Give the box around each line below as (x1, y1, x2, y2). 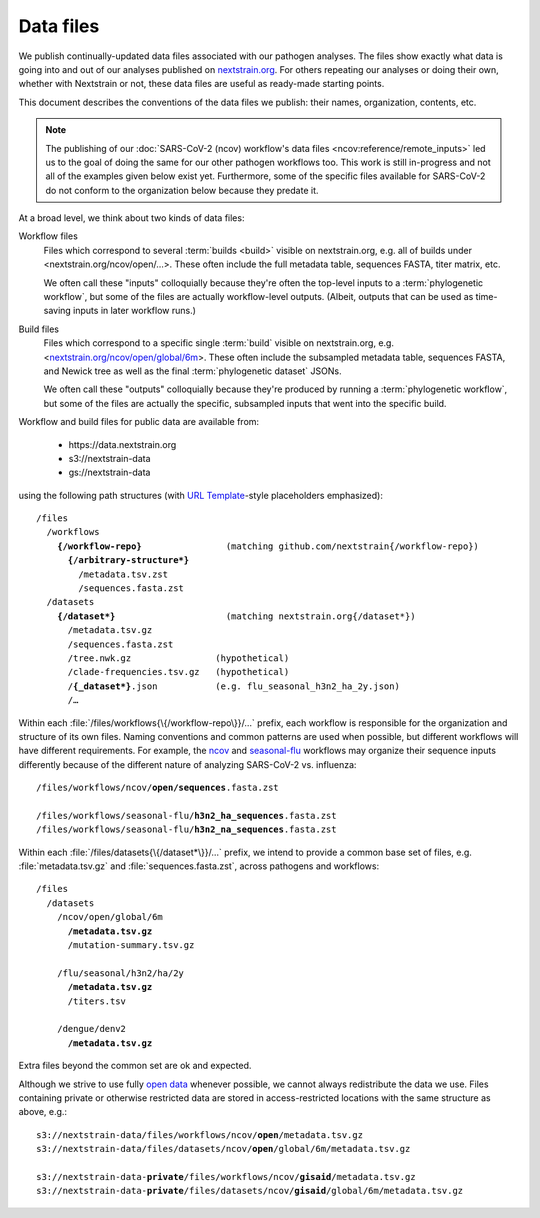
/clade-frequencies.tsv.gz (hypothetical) (67, 666, 290, 678)
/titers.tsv (67, 995, 127, 1007)
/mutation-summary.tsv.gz (67, 940, 195, 951)
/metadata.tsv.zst (78, 568, 169, 580)
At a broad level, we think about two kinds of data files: (18, 212, 245, 224)
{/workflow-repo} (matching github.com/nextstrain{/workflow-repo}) (56, 540, 480, 552)
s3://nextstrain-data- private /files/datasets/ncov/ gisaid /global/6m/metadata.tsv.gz (36, 1185, 464, 1197)
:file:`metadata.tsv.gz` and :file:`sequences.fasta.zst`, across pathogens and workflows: (18, 860, 380, 872)
